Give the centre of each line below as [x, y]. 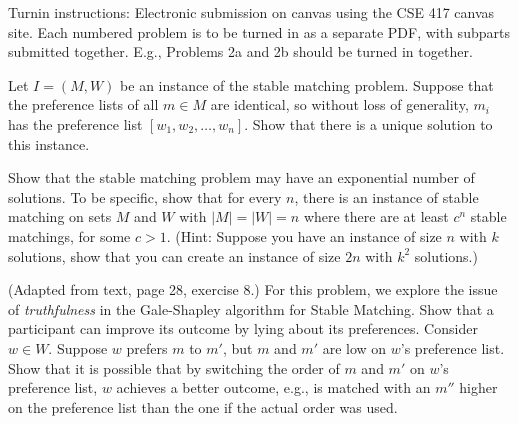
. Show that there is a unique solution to [368, 123]
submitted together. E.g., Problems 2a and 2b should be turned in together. [240, 51]
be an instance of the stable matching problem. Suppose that [307, 84]
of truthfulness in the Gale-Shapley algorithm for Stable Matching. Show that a [251, 308]
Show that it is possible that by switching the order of [174, 367]
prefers [147, 347]
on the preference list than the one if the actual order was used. [203, 406]
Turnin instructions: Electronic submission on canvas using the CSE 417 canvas [251, 12]
